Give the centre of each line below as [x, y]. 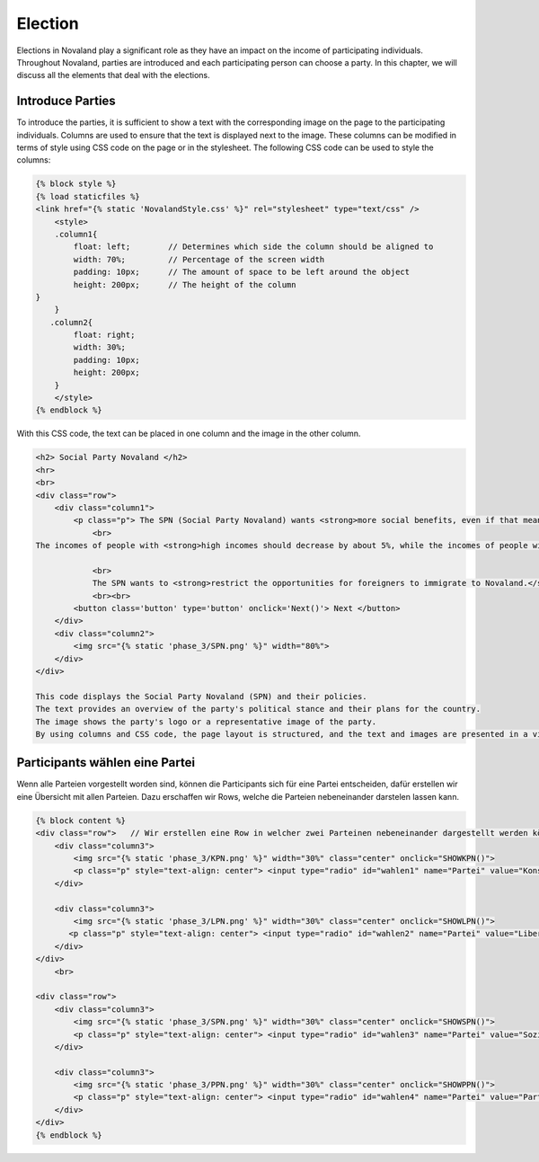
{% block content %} [80, 820]
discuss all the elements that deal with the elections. [113, 75]
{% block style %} [76, 184]
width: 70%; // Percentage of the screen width [199, 259]
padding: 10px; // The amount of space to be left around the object [242, 272]
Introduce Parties [66, 101]
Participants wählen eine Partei [106, 763]
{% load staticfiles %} [88, 196]
